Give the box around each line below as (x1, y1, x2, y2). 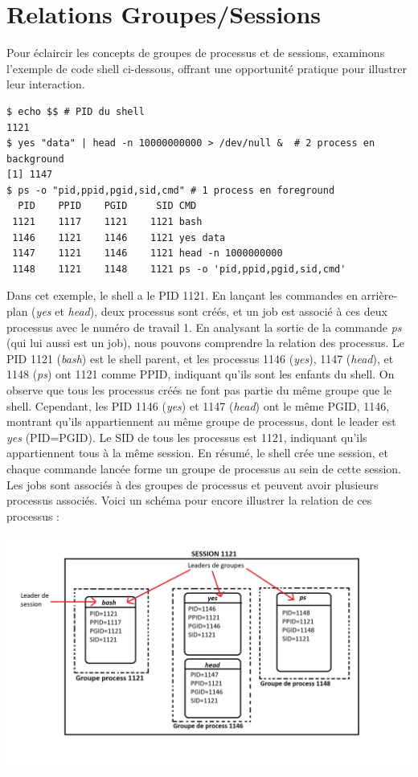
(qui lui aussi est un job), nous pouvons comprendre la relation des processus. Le (6, 334, 404, 351)
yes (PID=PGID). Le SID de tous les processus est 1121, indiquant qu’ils (6, 428, 367, 445)
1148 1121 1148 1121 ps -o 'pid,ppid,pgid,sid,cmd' (12, 263, 346, 275)
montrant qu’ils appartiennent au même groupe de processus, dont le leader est (6, 413, 396, 430)
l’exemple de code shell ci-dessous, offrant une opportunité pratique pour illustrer (6, 59, 408, 76)
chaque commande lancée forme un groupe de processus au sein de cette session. (6, 460, 401, 476)
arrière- (361, 287, 398, 304)
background (6, 153, 64, 165)
